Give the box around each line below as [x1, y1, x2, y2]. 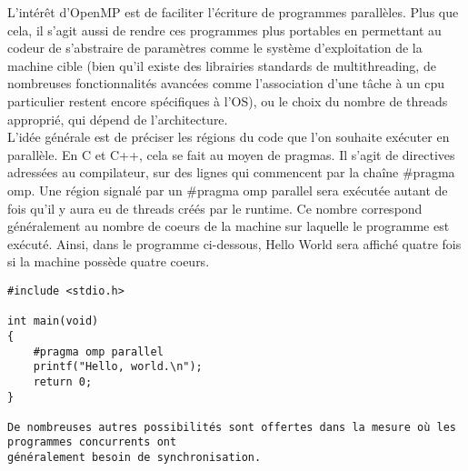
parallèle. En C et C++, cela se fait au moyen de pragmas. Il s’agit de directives [7, 145, 455, 164]
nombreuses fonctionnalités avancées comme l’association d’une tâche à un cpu [7, 74, 445, 93]
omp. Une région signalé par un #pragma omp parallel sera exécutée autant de [7, 180, 448, 199]
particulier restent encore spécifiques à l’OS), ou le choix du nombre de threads [7, 91, 448, 110]
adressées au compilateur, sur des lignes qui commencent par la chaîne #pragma [7, 163, 455, 182]
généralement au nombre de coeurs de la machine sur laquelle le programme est [7, 216, 450, 235]
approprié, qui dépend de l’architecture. [7, 109, 228, 128]
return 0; [33, 375, 93, 388]
